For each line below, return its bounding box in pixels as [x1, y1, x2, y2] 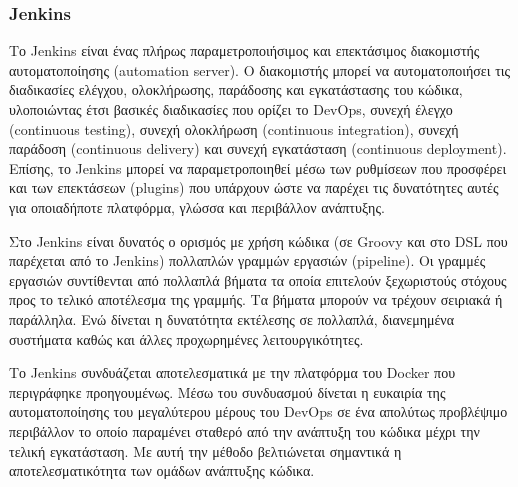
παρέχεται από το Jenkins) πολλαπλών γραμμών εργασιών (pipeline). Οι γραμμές [9, 250, 486, 271]
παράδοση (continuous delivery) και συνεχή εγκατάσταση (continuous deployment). [9, 138, 507, 159]
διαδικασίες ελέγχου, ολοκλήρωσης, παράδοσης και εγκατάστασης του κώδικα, [9, 79, 463, 100]
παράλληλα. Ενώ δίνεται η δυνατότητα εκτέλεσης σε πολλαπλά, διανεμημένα [9, 308, 455, 329]
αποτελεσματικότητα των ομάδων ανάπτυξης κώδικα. [9, 460, 315, 481]
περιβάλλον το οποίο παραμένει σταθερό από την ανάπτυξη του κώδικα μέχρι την [9, 420, 480, 441]
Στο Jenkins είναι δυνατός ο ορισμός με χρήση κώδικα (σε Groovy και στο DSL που [9, 230, 508, 251]
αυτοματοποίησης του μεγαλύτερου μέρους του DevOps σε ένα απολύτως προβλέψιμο [9, 401, 508, 422]
